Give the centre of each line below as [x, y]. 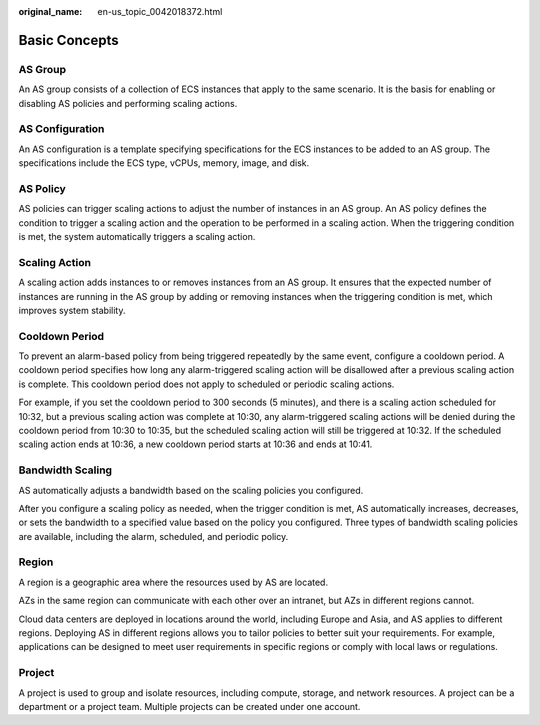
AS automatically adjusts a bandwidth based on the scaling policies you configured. [191, 490]
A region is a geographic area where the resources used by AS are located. [173, 582]
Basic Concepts [68, 40]
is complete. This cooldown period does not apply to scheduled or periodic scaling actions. [206, 384]
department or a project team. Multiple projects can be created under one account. [189, 706]
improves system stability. [72, 310]
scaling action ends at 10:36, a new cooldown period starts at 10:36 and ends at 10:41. [195, 444]
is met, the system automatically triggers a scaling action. [137, 236]
